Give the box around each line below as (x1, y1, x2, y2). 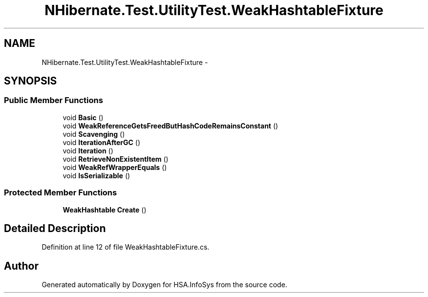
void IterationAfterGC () (63, 138, 141, 147)
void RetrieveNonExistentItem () (63, 154, 169, 163)
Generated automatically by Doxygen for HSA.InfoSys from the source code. (42, 280, 287, 289)
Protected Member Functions (4, 188, 117, 198)
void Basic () (63, 113, 104, 122)
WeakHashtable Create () (63, 205, 147, 214)
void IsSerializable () (63, 171, 130, 180)
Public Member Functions (4, 95, 103, 106)
